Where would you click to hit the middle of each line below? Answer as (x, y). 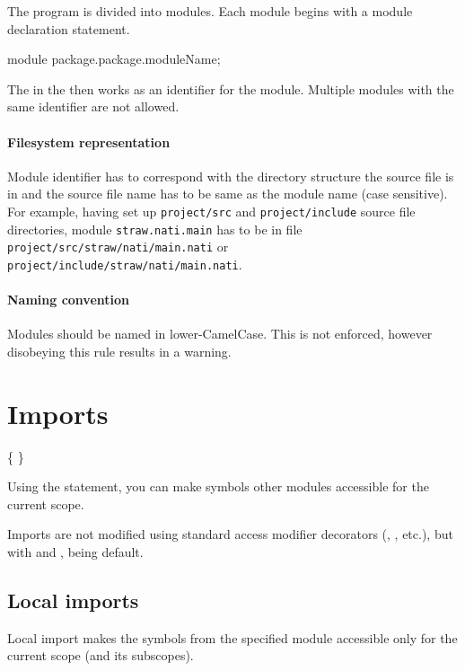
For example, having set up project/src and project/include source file (211, 211)
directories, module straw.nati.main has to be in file (155, 229)
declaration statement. (69, 28)
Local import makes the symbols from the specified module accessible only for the (232, 637)
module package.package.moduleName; (114, 59)
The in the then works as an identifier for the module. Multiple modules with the (231, 88)
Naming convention (69, 300)
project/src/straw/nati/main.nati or (118, 247)
